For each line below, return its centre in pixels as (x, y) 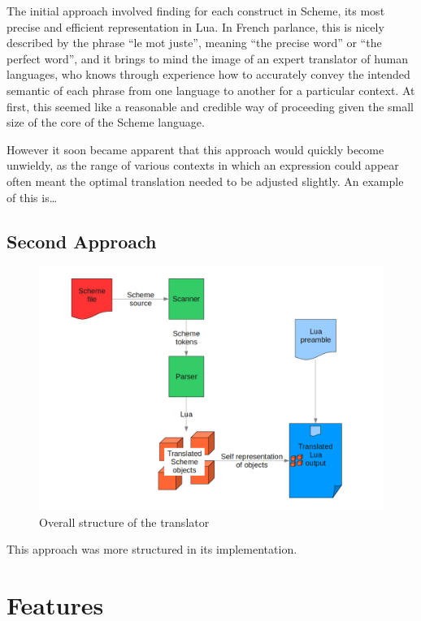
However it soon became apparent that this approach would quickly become (195, 149)
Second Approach (82, 241)
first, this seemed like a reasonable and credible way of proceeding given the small (210, 106)
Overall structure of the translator (124, 522)
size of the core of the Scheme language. (106, 122)
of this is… (32, 197)
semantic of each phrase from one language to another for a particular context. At (211, 90)
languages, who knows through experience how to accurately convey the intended (208, 74)
